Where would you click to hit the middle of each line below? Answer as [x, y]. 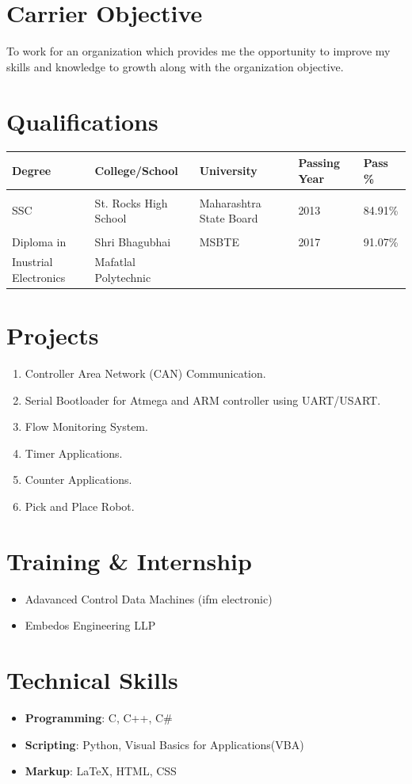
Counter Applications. [78, 480]
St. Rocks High [131, 202]
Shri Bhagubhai [133, 242]
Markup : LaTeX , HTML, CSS [101, 771]
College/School [136, 170]
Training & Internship [129, 560]
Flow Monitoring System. [86, 426]
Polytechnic [123, 277]
